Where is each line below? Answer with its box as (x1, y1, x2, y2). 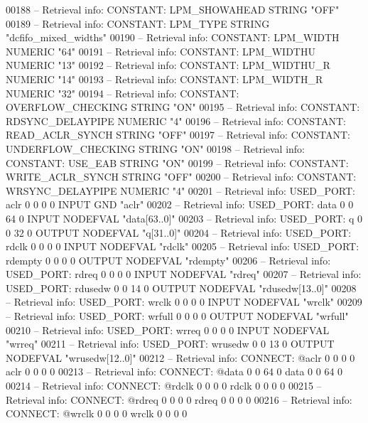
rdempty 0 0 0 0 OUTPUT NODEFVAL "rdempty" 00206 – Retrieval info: (6, 252, 331, 267)
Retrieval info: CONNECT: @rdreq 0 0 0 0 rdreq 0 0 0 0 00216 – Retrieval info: (6, 392, 352, 407)
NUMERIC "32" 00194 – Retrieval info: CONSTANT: (6, 85, 239, 100)
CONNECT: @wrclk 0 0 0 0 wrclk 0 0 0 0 (6, 406, 188, 421)
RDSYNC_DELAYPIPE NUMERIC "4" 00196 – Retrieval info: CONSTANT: (6, 113, 346, 128)
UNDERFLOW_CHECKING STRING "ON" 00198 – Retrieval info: (6, 141, 305, 156)
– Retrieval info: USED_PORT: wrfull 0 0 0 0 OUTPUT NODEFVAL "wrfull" (6, 309, 349, 323)
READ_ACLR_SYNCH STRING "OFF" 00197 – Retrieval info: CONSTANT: (6, 127, 350, 142)
